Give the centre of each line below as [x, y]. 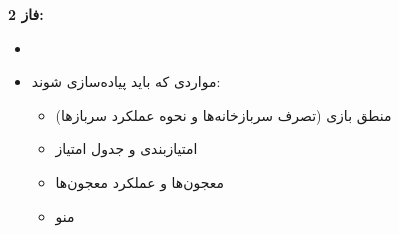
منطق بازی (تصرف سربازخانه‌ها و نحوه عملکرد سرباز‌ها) [223, 114]
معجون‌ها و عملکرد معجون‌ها [140, 181]
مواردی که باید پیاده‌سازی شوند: [126, 81]
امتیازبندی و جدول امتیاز [126, 148]
